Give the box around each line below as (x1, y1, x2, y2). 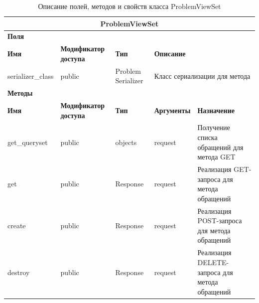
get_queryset (7, 137, 48, 147)
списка (197, 132, 218, 143)
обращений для (197, 142, 244, 152)
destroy (7, 267, 30, 277)
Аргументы (154, 105, 191, 115)
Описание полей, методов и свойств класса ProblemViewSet (38, 1, 221, 11)
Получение (197, 122, 230, 133)
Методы (7, 88, 33, 98)
